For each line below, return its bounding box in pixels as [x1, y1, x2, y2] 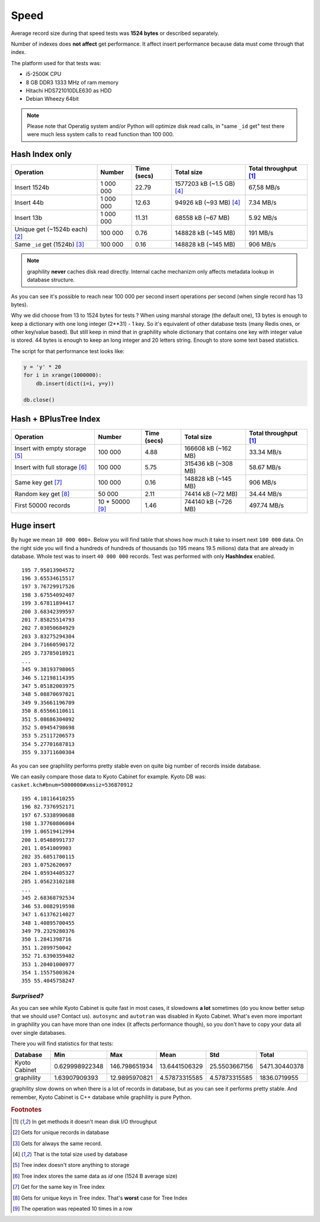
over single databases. [11, 1029, 66, 1036]
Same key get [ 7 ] [14, 478, 62, 486]
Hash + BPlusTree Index [11, 413, 101, 424]
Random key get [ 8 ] [14, 489, 70, 498]
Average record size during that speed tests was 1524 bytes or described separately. [11, 30, 219, 37]
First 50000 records [14, 501, 71, 509]
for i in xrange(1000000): [23, 372, 102, 379]
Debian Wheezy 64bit [25, 95, 79, 102]
